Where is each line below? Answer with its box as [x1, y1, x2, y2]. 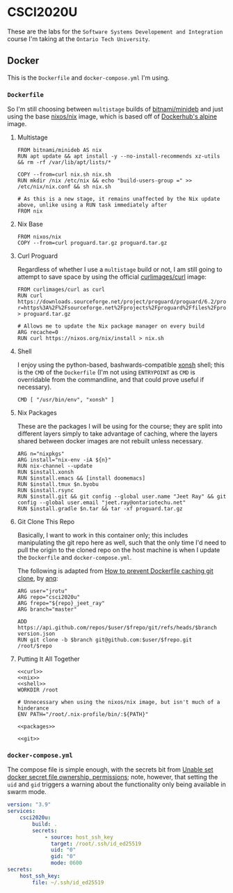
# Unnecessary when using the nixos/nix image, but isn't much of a [17, 699, 220, 706]
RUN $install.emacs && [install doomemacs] [17, 475, 146, 482]
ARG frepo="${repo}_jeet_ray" [17, 600, 106, 607]
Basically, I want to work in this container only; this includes [17, 531, 188, 540]
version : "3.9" [7, 801, 51, 809]
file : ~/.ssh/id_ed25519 [32, 879, 104, 886]
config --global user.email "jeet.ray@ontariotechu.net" [17, 499, 186, 506]
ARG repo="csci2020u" [17, 594, 80, 601]
